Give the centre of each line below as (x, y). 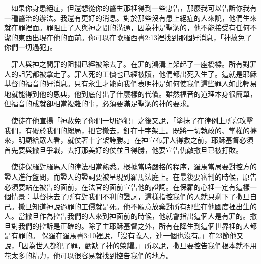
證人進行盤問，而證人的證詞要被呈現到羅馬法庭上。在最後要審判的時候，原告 (130, 176)
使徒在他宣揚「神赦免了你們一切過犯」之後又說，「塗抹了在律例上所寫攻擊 (132, 120)
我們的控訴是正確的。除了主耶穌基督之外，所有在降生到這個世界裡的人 (134, 226)
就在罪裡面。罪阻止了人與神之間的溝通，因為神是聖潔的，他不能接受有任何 (127, 27)
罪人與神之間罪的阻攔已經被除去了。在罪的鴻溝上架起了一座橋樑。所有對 (130, 64)
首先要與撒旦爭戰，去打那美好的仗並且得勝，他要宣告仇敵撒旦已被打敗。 (123, 150)
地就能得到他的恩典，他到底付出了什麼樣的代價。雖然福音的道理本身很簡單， (130, 93)
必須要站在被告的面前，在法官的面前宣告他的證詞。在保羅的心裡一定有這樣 (127, 186)
